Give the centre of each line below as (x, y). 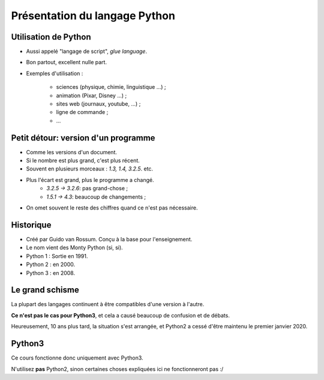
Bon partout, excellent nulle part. (67, 62)
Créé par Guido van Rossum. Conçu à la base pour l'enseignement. (109, 239)
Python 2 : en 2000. (51, 265)
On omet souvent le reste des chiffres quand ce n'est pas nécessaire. (112, 208)
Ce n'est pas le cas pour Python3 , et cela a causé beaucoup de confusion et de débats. (121, 315)
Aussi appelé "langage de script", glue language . (86, 52)
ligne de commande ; (82, 112)
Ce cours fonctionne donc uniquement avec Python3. (77, 358)
